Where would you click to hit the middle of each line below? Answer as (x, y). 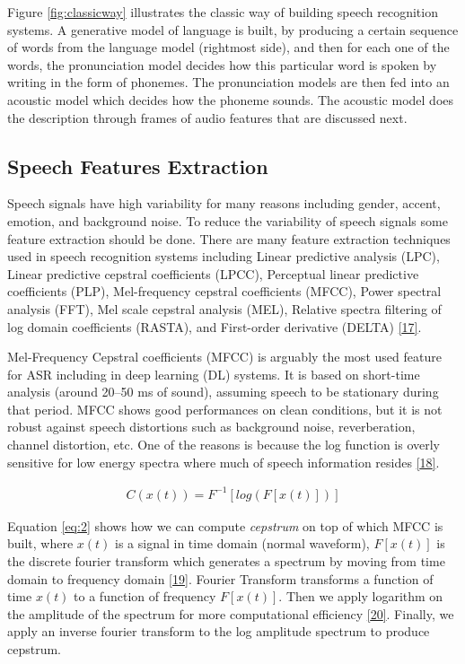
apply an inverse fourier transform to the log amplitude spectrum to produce (219, 631)
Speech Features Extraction (138, 166)
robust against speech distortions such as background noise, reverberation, (211, 427)
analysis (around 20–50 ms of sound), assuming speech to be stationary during (223, 392)
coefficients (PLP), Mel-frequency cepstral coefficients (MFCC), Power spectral (224, 291)
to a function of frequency (145, 596)
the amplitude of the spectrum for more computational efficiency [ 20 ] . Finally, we (231, 613)
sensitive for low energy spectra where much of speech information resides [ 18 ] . (224, 462)
